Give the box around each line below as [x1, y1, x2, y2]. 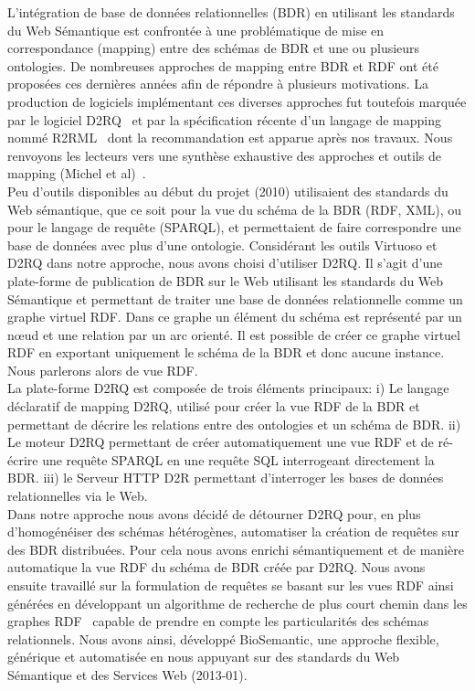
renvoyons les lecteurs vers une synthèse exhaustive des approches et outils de [7, 145, 441, 165]
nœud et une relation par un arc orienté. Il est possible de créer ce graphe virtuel [7, 324, 460, 344]
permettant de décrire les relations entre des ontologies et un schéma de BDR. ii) [7, 414, 461, 433]
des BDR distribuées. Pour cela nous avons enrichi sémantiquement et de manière [7, 539, 464, 558]
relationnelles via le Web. [7, 486, 148, 505]
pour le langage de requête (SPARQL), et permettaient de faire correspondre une [7, 218, 461, 237]
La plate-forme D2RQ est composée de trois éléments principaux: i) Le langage [7, 378, 449, 398]
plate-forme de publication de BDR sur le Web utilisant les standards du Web [7, 271, 444, 290]
